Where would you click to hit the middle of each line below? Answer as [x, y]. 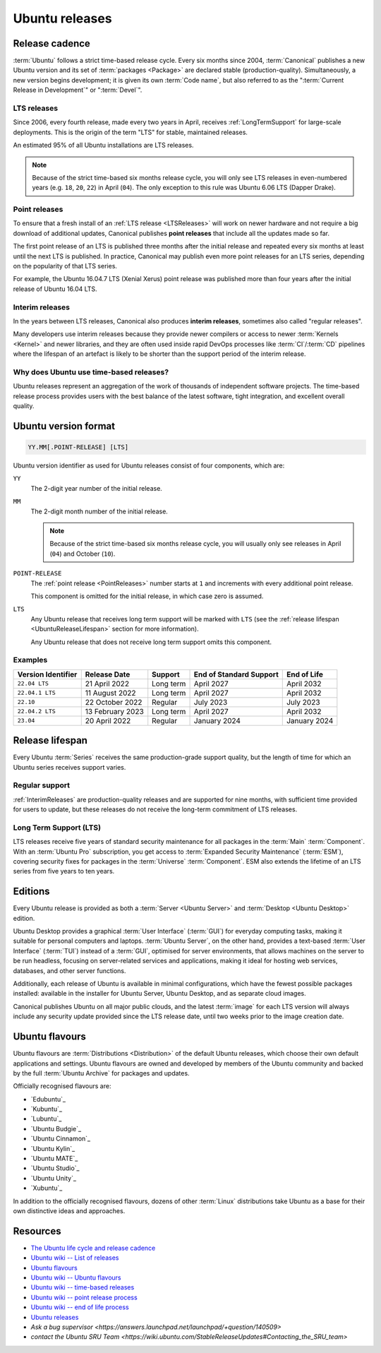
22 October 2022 [114, 702]
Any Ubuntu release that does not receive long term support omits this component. [151, 642]
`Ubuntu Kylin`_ [53, 1148]
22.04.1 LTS [36, 693]
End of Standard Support [236, 674]
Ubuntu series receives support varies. [69, 767]
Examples [30, 660]
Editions [31, 892]
